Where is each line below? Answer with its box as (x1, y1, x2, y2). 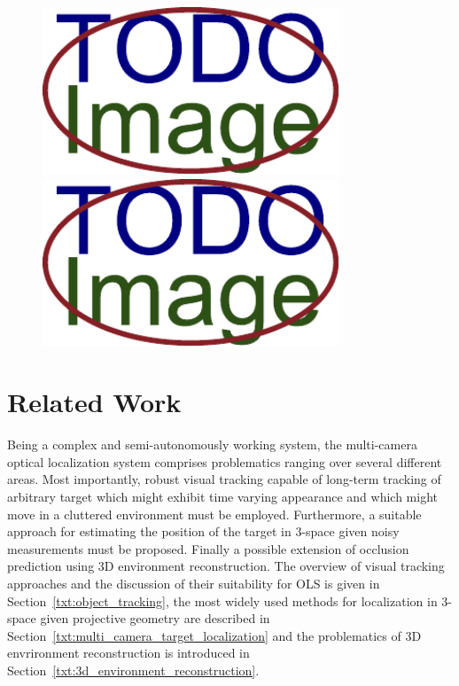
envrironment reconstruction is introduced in (7, 643, 250, 662)
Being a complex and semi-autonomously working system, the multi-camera (7, 435, 417, 454)
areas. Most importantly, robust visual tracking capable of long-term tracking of (7, 470, 441, 488)
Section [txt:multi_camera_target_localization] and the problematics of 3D (7, 626, 422, 644)
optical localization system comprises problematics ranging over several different (7, 452, 442, 471)
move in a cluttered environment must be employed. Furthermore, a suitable (7, 504, 422, 523)
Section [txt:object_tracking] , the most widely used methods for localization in (7, 591, 438, 610)
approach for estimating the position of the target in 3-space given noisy (7, 522, 400, 541)
